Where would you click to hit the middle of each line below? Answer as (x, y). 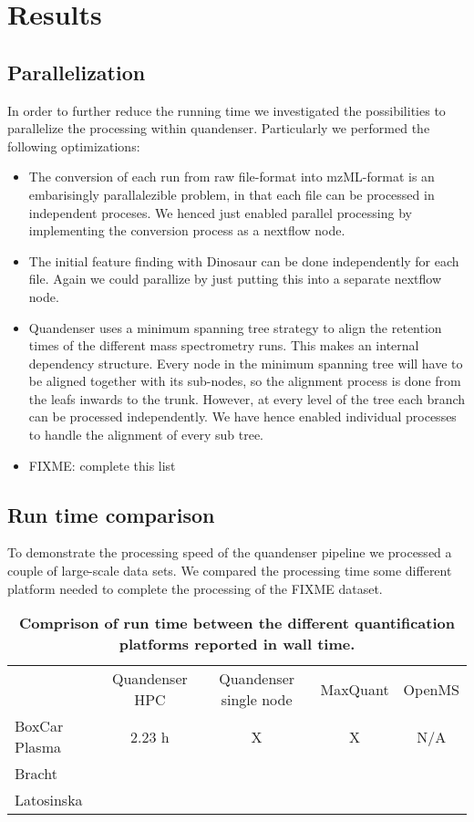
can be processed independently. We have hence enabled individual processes (242, 416)
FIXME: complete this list (102, 465)
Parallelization (77, 72)
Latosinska (49, 800)
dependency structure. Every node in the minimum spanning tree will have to (246, 363)
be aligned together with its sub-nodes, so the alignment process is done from (245, 381)
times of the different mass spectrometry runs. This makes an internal (224, 345)
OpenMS (431, 689)
